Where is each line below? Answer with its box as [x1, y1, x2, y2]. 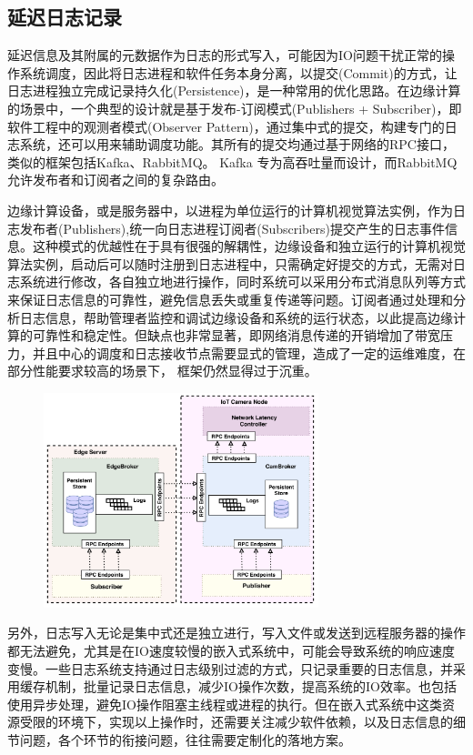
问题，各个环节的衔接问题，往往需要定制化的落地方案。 [19, 730, 351, 749]
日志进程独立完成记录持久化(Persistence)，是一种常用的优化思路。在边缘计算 [7, 81, 461, 100]
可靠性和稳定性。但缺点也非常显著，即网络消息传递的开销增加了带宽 [32, 326, 440, 345]
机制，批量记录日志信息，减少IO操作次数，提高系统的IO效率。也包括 [45, 677, 457, 696]
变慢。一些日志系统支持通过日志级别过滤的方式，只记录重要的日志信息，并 [7, 659, 453, 678]
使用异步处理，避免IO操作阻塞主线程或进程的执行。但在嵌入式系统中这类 [7, 694, 442, 713]
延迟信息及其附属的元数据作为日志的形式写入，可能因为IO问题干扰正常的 [7, 45, 442, 65]
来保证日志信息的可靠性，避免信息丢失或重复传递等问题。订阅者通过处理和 [7, 289, 453, 308]
